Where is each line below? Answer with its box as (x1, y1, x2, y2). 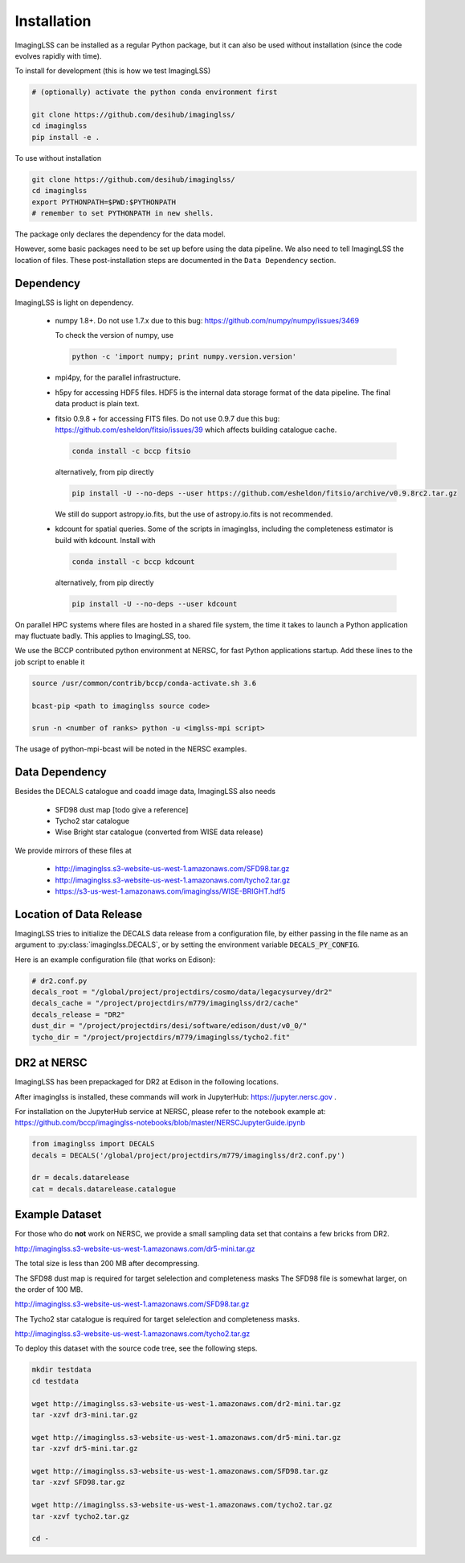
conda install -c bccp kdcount (71, 557, 196, 566)
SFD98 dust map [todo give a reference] (55, 804, 189, 814)
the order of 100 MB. (14, 1284, 84, 1294)
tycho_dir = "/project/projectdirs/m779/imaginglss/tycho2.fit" (31, 1032, 291, 1042)
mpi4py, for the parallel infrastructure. (55, 372, 181, 382)
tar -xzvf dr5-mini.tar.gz (31, 1444, 138, 1454)
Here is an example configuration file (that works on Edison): (14, 954, 216, 965)
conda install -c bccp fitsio (71, 446, 191, 455)
